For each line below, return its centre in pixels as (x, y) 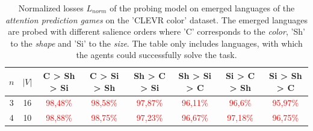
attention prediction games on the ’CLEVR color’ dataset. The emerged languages (156, 19)
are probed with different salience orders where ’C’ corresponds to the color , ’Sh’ (156, 31)
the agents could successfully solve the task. (156, 55)
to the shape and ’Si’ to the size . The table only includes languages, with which (156, 43)
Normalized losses (51, 8)
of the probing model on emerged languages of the (202, 8)
